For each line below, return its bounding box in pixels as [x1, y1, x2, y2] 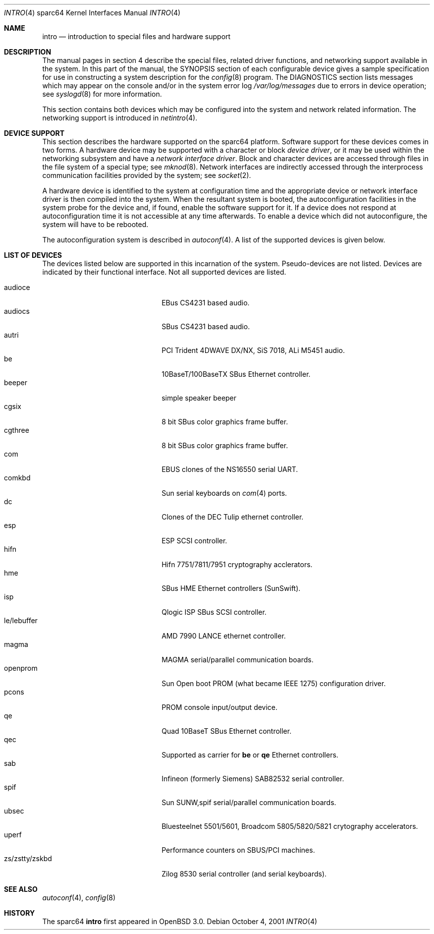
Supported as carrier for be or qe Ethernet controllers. [162, 751, 338, 759]
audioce [4, 283, 30, 292]
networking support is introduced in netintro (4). [42, 114, 198, 122]
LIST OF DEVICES [4, 251, 62, 259]
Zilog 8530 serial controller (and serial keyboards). [162, 870, 327, 878]
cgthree [4, 426, 29, 434]
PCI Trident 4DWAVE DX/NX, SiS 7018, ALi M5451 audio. [162, 346, 345, 354]
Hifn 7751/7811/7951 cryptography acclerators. [162, 560, 313, 569]
